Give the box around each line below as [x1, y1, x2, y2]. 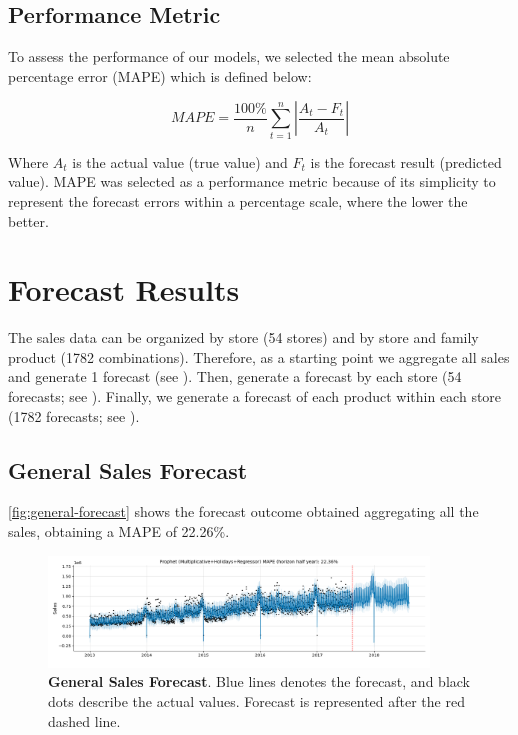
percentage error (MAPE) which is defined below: [8, 65, 312, 86]
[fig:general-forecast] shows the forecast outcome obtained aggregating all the [8, 501, 479, 522]
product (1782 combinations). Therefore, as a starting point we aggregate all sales [8, 346, 510, 367]
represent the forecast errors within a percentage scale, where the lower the [8, 190, 468, 211]
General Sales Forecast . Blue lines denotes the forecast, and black [48, 671, 470, 692]
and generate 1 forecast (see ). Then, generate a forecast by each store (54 [8, 366, 462, 387]
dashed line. [48, 710, 121, 731]
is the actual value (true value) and [72, 151, 288, 172]
